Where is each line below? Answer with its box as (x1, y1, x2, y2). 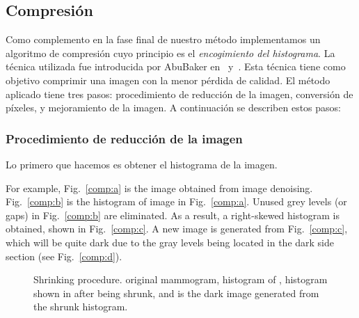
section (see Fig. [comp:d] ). (6, 248, 122, 263)
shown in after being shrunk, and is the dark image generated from (33, 285, 319, 300)
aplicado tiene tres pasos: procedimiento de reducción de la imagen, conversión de (6, 86, 353, 101)
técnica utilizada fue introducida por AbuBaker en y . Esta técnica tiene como (6, 59, 346, 74)
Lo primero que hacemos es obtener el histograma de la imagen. (6, 157, 278, 171)
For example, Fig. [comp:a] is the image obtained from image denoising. (6, 180, 313, 195)
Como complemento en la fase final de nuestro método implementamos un (6, 32, 321, 47)
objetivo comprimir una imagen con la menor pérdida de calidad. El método (6, 72, 330, 87)
